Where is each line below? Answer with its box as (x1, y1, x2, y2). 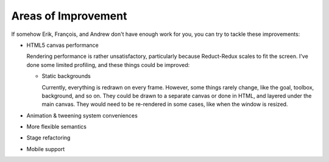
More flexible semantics (26, 123, 87, 130)
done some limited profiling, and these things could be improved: (26, 61, 190, 68)
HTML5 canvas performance (26, 41, 99, 49)
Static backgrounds (41, 72, 91, 80)
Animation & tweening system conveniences (26, 111, 138, 119)
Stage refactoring (26, 134, 71, 141)
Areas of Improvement (11, 9, 127, 23)
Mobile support (26, 145, 65, 152)
